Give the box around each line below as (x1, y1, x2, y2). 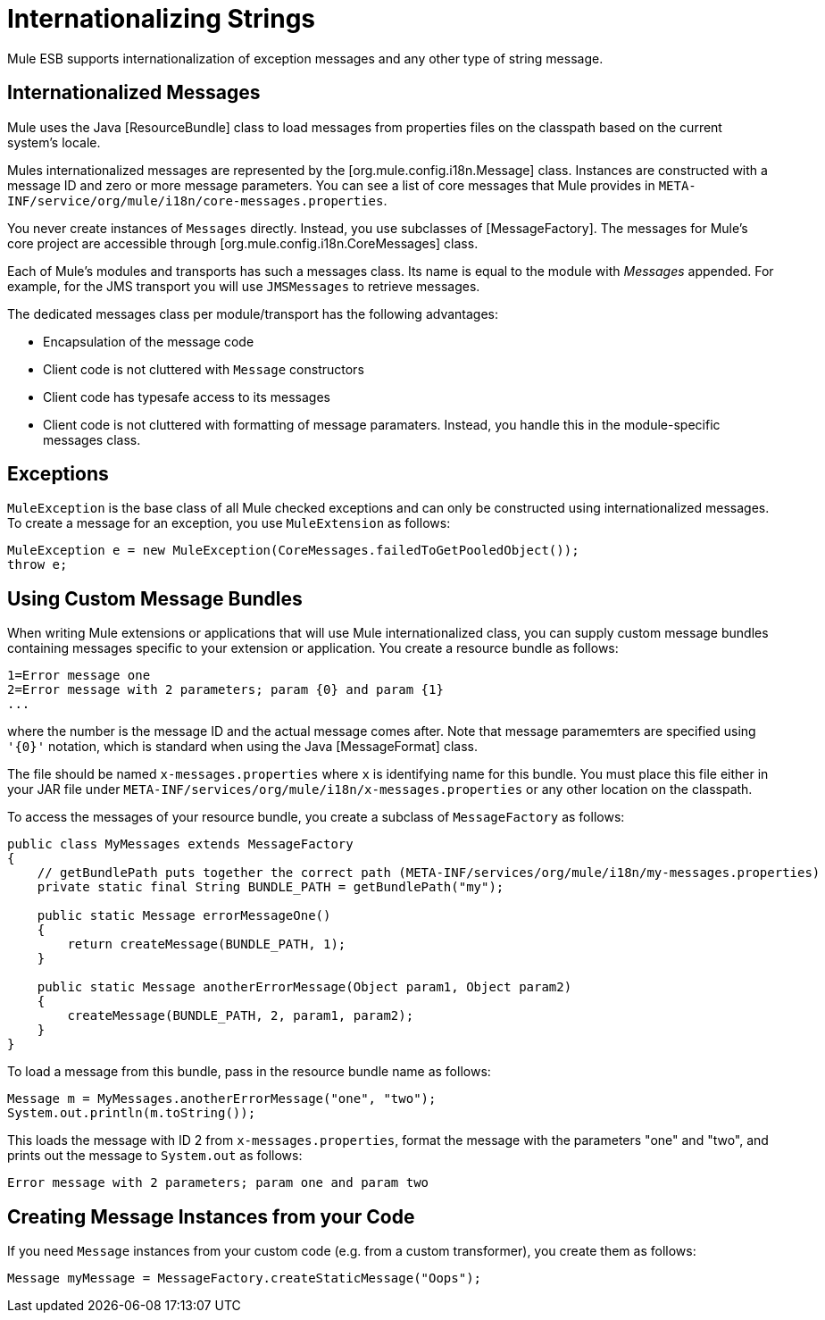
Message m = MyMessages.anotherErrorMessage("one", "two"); (7, 1091, 437, 1107)
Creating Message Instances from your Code (7, 1205, 415, 1228)
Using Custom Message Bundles (7, 587, 303, 610)
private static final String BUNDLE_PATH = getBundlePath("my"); (37, 880, 504, 895)
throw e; (7, 557, 68, 572)
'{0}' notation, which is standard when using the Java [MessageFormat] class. (7, 739, 478, 755)
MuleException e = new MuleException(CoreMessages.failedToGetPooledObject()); (7, 543, 579, 558)
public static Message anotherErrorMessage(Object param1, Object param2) (37, 980, 572, 995)
